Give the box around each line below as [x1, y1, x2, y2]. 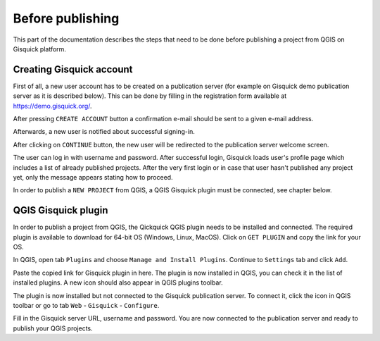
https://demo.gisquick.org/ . [13, 101, 92, 110]
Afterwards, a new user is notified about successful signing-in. [13, 128, 195, 136]
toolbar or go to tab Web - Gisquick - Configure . [13, 302, 160, 309]
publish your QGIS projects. [13, 324, 93, 333]
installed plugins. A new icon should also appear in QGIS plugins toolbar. [13, 278, 223, 287]
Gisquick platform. [13, 44, 67, 53]
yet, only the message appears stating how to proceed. [13, 173, 173, 181]
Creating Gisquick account [13, 63, 133, 75]
